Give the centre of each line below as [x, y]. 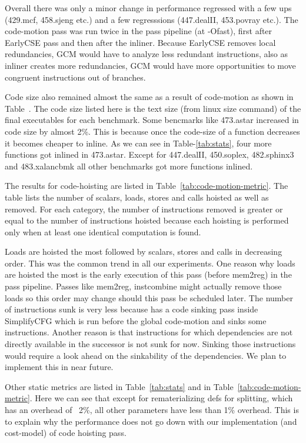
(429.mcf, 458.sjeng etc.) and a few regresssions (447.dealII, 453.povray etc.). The [152, 19]
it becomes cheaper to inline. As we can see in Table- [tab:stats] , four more [138, 143]
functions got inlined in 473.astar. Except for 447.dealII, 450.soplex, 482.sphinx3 [149, 154]
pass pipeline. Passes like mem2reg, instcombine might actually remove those [143, 286]
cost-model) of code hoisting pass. [66, 433]
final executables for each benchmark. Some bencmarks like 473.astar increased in [152, 120]
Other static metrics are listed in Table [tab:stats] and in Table [119, 386]
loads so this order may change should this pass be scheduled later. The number [149, 297]
